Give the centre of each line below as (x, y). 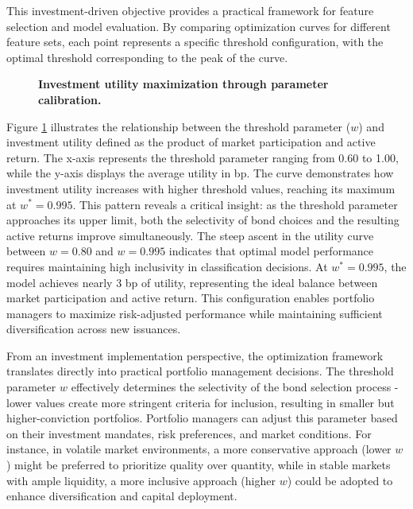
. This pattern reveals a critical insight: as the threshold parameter (235, 204)
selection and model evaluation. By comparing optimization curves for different (199, 26)
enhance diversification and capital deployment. (122, 496)
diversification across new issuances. (94, 329)
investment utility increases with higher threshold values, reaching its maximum (201, 188)
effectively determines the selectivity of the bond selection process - (235, 387)
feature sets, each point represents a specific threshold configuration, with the (195, 42)
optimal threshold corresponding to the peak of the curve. (147, 57)
